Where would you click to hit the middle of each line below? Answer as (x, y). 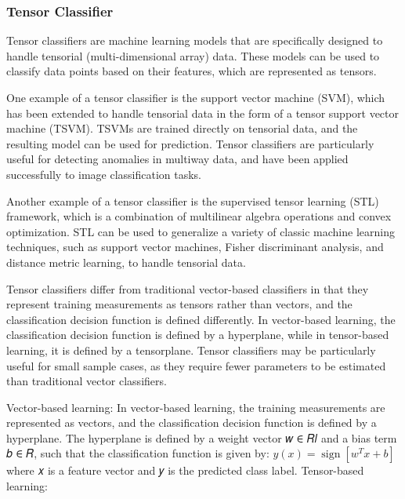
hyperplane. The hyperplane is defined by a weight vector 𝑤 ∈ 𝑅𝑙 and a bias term (202, 437)
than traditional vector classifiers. (87, 381)
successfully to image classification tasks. (104, 174)
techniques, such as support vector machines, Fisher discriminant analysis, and (195, 247)
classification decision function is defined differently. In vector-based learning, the (201, 319)
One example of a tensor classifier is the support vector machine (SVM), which (196, 97)
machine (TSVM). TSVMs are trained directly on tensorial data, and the (182, 128)
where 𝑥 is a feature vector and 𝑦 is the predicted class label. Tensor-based (185, 470)
